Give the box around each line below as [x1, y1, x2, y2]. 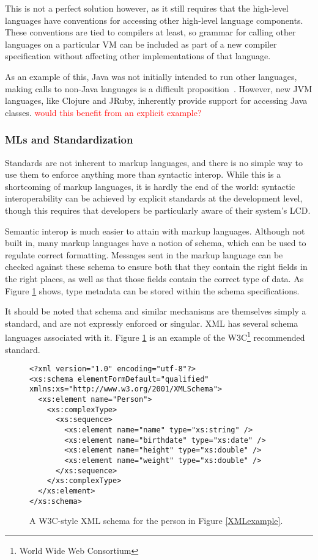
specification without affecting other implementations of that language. [5, 49, 271, 62]
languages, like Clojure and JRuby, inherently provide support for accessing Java [5, 94, 308, 107]
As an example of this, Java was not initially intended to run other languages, [5, 70, 297, 82]
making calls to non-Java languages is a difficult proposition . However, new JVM [5, 82, 312, 95]
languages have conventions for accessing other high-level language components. [5, 13, 303, 26]
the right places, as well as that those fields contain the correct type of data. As [5, 272, 304, 285]
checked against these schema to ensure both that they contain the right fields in [5, 260, 308, 273]
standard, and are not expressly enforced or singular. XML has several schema [5, 316, 298, 329]
